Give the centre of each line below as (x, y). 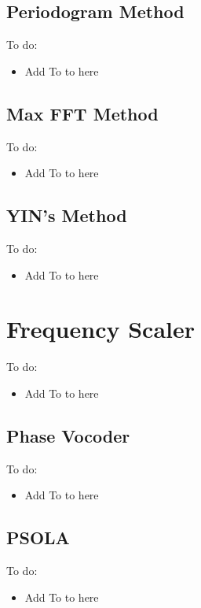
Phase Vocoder (68, 435)
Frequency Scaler (100, 329)
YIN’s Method (67, 215)
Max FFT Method (82, 113)
